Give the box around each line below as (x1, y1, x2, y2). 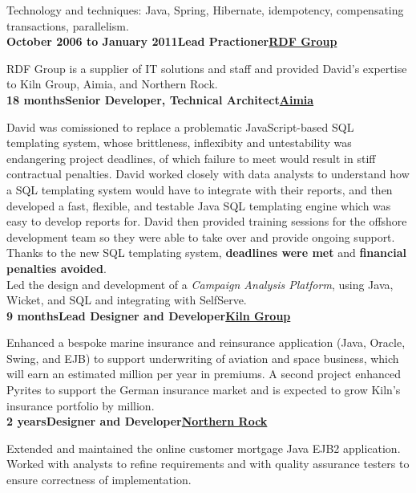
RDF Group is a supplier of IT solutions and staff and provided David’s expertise (6, 59, 407, 76)
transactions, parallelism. (6, 17, 129, 34)
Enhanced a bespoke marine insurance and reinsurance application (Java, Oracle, (6, 334, 406, 351)
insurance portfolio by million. (6, 397, 155, 414)
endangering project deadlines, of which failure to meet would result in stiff (6, 149, 376, 166)
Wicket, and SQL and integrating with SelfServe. (6, 291, 247, 308)
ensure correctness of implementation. (6, 471, 192, 488)
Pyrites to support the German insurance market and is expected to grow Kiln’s (6, 381, 401, 398)
